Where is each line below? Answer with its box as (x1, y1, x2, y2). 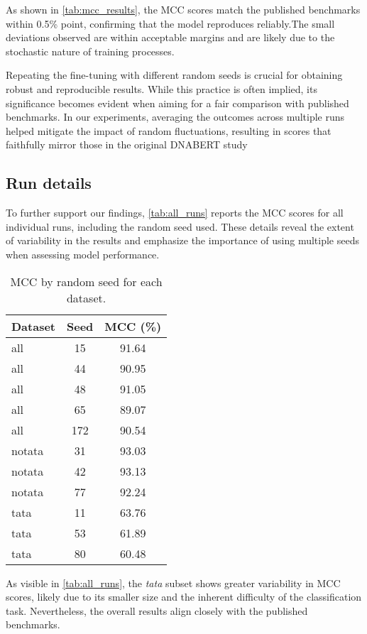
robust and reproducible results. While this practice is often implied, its (6, 81, 317, 96)
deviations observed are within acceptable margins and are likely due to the (6, 30, 335, 45)
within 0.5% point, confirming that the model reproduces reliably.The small (6, 16, 335, 31)
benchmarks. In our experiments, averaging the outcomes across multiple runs (6, 109, 345, 124)
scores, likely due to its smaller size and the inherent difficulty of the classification (6, 589, 362, 604)
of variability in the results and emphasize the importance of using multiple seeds (6, 233, 359, 248)
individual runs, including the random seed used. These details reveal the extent (6, 219, 354, 234)
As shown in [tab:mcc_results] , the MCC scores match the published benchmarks (6, 2, 361, 16)
